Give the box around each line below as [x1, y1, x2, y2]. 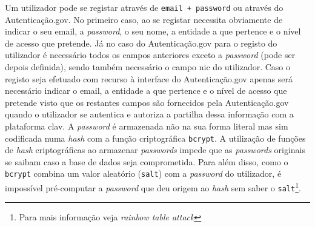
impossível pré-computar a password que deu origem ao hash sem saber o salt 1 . [5, 180, 301, 194]
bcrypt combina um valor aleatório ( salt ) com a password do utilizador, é [5, 167, 282, 180]
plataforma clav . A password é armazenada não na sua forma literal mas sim [5, 120, 288, 132]
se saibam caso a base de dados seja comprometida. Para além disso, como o [5, 155, 288, 168]
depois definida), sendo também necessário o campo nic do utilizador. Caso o [5, 61, 291, 73]
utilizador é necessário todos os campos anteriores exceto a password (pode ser [5, 48, 296, 61]
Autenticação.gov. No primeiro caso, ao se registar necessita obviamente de [5, 13, 283, 25]
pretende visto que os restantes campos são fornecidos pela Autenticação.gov [5, 96, 289, 108]
